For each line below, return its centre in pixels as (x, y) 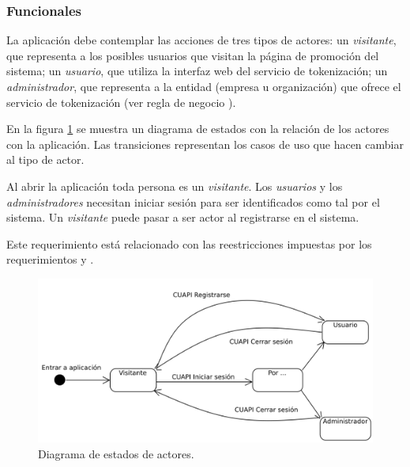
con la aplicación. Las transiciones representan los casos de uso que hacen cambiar (205, 144)
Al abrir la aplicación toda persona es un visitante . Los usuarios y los (175, 186)
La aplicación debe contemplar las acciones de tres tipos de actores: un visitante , (201, 40)
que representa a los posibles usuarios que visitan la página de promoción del (193, 55)
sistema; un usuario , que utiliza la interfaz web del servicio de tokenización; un (197, 71)
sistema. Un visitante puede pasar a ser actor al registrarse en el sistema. (183, 217)
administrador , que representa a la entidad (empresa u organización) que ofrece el (204, 86)
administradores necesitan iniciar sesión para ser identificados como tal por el (193, 201)
